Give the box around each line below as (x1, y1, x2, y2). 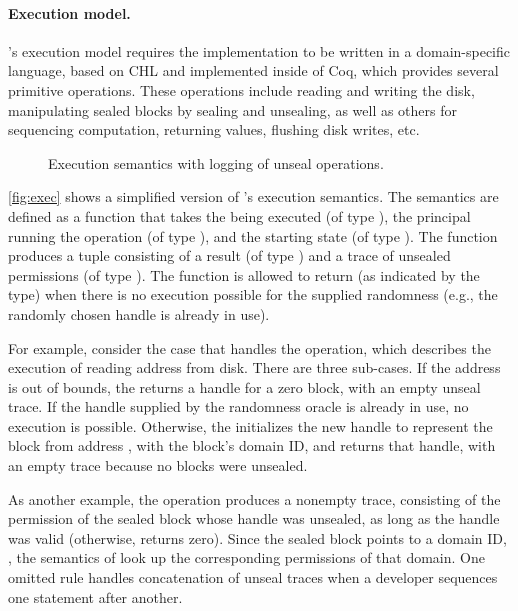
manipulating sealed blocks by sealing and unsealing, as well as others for (8, 99, 458, 120)
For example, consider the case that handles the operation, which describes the (8, 337, 491, 358)
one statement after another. (8, 586, 183, 607)
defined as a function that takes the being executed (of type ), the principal (8, 205, 471, 226)
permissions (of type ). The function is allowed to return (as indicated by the (8, 264, 480, 285)
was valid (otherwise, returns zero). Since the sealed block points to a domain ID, (8, 527, 507, 548)
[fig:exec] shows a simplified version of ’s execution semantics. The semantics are (8, 186, 499, 207)
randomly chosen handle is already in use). (8, 303, 270, 324)
